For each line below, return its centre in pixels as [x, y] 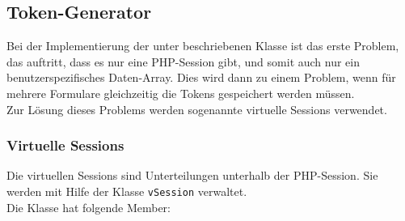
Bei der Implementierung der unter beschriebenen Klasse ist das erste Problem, [203, 46]
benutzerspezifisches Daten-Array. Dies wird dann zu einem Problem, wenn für [201, 77]
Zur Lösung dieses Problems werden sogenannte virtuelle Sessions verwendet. [197, 109]
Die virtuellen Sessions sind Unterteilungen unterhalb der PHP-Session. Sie [192, 175]
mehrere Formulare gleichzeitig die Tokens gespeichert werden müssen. [181, 93]
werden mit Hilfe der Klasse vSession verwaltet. [127, 191]
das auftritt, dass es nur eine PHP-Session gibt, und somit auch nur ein [184, 61]
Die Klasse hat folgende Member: [89, 207]
